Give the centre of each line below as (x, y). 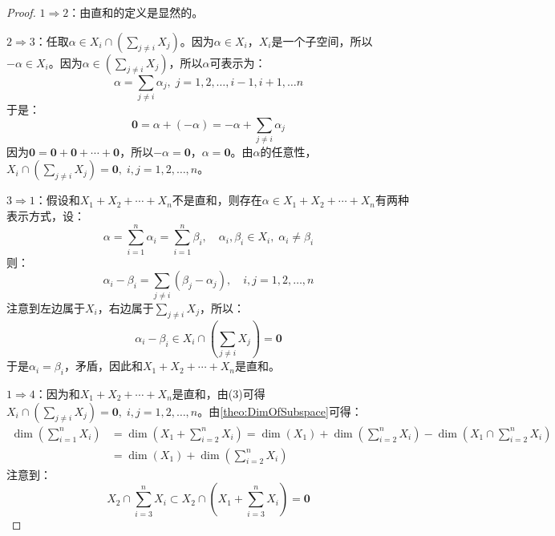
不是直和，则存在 (217, 200)
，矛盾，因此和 (103, 366)
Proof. (21, 12)
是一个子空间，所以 (322, 40)
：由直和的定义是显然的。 (136, 12)
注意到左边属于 (46, 307)
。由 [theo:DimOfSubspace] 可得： (280, 411)
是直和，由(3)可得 (219, 393)
